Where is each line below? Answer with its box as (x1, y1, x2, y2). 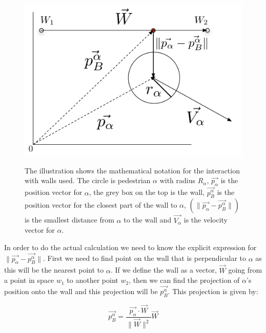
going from (228, 264, 262, 275)
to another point (67, 275, 118, 285)
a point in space (4, 275, 54, 285)
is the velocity (183, 214, 228, 225)
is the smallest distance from (25, 214, 114, 225)
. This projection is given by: (168, 286, 258, 297)
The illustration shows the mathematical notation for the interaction (25, 165, 240, 175)
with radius (159, 175, 196, 186)
